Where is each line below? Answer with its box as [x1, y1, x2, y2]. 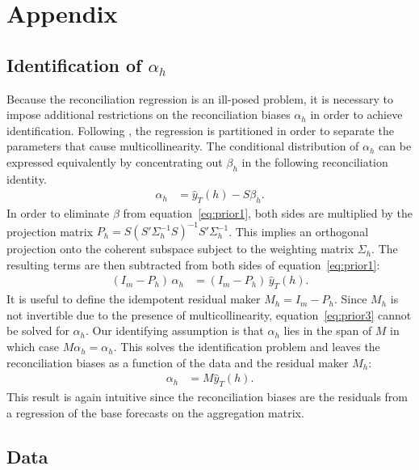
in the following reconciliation [241, 153, 388, 170]
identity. [6, 170, 47, 187]
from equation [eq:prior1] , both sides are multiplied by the [123, 205, 413, 222]
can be [379, 138, 412, 155]
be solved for [6, 322, 69, 339]
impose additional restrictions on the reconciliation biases [6, 106, 291, 123]
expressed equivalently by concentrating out [6, 153, 223, 170]
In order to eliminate [6, 205, 110, 222]
